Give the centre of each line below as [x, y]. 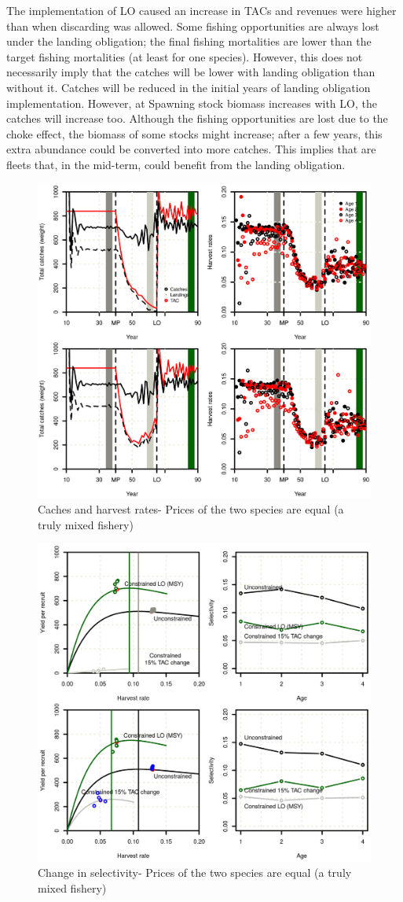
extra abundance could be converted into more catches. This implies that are [191, 149]
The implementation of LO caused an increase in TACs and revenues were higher [201, 10]
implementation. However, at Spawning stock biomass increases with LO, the [192, 103]
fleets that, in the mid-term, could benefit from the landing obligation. [176, 164]
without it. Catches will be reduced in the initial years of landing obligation [189, 87]
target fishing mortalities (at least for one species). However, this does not [185, 56]
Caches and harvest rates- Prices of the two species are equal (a [191, 509]
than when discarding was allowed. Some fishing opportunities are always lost [193, 26]
